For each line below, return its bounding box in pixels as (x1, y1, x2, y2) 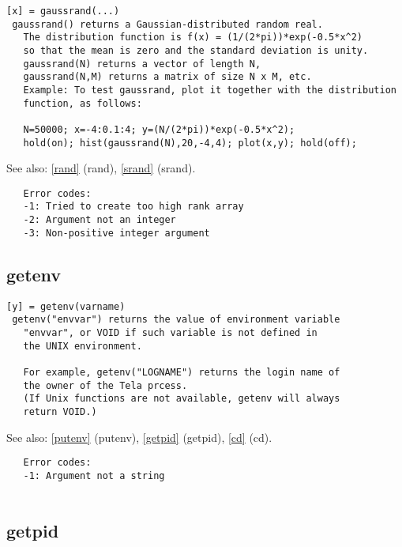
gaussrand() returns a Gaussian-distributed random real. (12, 18, 323, 30)
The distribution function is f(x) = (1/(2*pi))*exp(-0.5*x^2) (23, 32, 363, 43)
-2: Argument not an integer (23, 214, 176, 226)
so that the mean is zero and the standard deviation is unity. (23, 44, 369, 56)
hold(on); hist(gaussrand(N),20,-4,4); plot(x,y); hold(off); (23, 137, 357, 149)
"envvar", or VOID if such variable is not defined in (23, 326, 317, 338)
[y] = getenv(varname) (6, 300, 126, 312)
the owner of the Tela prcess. (23, 379, 188, 391)
